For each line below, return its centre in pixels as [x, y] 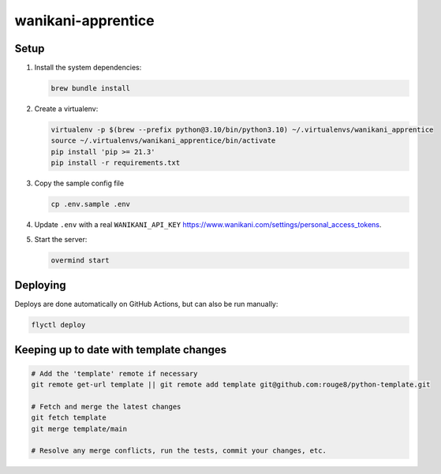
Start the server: [61, 239]
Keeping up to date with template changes [121, 350]
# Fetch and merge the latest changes [106, 407]
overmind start [80, 260]
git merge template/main [79, 429]
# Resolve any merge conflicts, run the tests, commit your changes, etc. [179, 451]
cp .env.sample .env [90, 204]
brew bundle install [90, 88]
